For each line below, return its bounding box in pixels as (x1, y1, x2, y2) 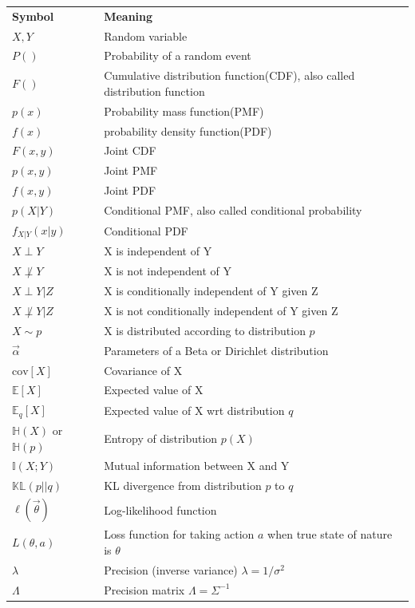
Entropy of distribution (104, 429, 218, 446)
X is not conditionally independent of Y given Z (104, 302, 338, 319)
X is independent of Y (104, 243, 212, 259)
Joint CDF (104, 142, 156, 159)
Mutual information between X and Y (104, 457, 290, 474)
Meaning (104, 7, 153, 24)
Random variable (104, 27, 188, 44)
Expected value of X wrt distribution (104, 401, 285, 418)
